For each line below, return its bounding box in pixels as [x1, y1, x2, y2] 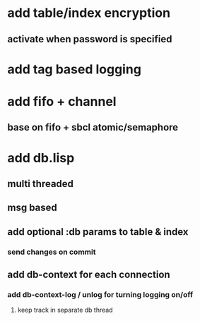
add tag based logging [7, 61, 141, 77]
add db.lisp [7, 150, 75, 166]
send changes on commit [7, 247, 96, 257]
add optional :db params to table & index [7, 226, 189, 238]
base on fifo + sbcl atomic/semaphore [7, 121, 179, 133]
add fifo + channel [7, 93, 117, 109]
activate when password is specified [7, 33, 172, 45]
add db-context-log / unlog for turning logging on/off [7, 289, 194, 299]
